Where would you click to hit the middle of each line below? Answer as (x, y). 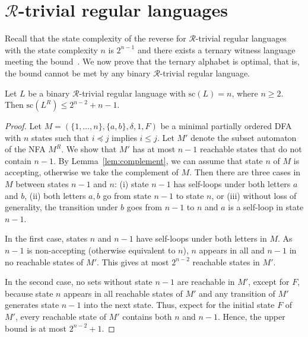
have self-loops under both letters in (201, 238)
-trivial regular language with (132, 93)
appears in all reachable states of (123, 293)
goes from (144, 207)
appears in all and (232, 250)
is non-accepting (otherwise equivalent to (101, 250)
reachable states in (226, 261)
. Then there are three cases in (245, 172)
